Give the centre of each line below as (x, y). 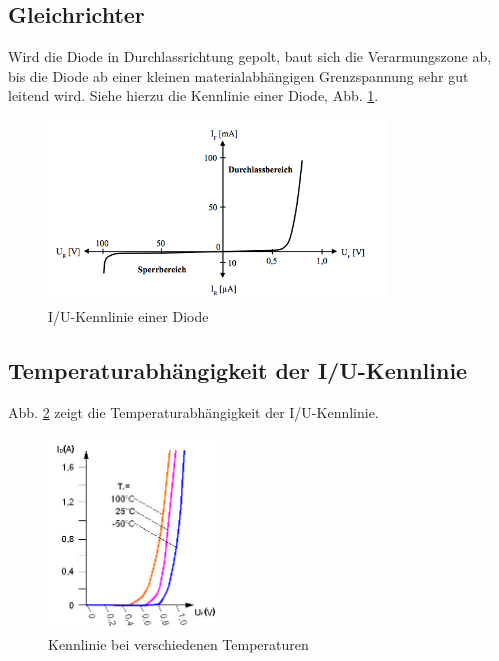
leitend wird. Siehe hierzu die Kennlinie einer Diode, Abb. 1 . (193, 95)
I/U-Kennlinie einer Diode (128, 316)
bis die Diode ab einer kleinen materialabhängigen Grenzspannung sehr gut (238, 75)
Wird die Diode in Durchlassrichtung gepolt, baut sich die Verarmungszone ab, (250, 56)
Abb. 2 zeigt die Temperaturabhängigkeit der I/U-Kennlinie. (193, 412)
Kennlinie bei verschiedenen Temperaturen (178, 643)
